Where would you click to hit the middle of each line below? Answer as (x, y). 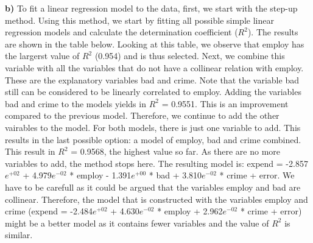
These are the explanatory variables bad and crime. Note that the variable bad (152, 79)
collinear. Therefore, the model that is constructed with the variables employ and (156, 199)
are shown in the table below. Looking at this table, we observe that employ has (155, 44)
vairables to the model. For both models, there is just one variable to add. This (153, 127)
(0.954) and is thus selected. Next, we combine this (190, 56)
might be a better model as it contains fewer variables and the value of (137, 223)
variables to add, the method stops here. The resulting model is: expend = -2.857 (156, 163)
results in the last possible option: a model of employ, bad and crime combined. (153, 139)
